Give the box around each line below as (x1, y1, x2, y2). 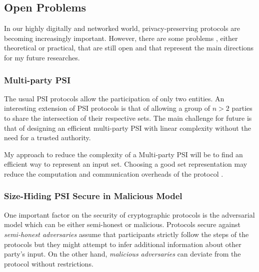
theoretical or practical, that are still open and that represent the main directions (4, 42, 254, 53)
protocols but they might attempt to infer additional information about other (4, 239, 241, 249)
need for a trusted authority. (4, 132, 91, 143)
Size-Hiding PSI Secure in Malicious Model (4, 190, 182, 202)
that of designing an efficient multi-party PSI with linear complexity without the (4, 122, 251, 133)
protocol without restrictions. (4, 258, 93, 269)
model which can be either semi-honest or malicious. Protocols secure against (4, 219, 240, 230)
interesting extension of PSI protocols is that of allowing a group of (4, 103, 210, 113)
